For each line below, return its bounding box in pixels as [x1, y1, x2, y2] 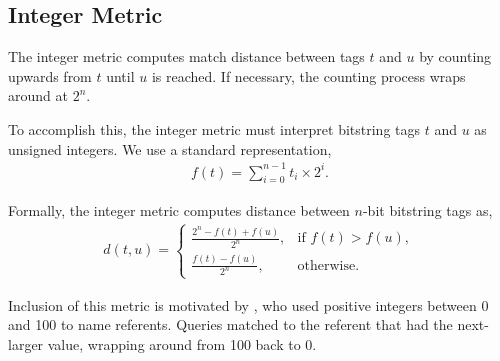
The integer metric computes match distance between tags [8, 46, 365, 67]
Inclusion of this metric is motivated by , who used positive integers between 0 [8, 294, 489, 315]
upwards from [8, 65, 92, 86]
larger [8, 333, 44, 354]
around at [8, 85, 68, 106]
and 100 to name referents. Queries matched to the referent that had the [8, 314, 453, 335]
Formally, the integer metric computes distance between [8, 199, 350, 220]
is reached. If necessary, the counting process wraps [151, 65, 466, 86]
